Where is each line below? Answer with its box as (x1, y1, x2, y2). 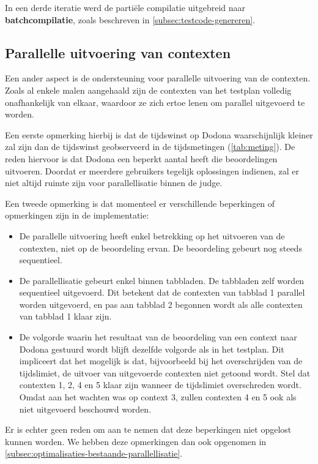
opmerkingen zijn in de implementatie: (5, 209, 149, 222)
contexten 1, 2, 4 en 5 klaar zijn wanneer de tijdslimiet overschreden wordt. (19, 378, 301, 391)
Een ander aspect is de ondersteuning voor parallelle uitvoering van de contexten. (5, 72, 311, 84)
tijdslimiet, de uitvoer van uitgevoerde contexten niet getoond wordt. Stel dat (19, 366, 311, 379)
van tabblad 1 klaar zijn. (19, 310, 112, 323)
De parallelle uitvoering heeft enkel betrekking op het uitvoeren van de (19, 229, 285, 242)
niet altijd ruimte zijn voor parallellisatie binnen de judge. (5, 176, 223, 189)
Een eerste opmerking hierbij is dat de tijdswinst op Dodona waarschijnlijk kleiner (5, 128, 313, 141)
